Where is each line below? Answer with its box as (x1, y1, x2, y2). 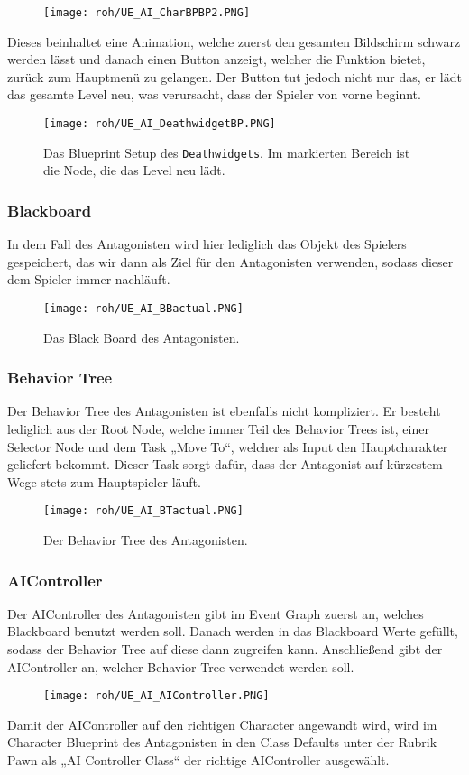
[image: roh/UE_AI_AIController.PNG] (43, 689, 270, 703)
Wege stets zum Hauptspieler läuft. (7, 472, 201, 491)
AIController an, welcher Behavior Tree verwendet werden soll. (7, 657, 354, 676)
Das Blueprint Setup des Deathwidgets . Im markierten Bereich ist (43, 143, 410, 161)
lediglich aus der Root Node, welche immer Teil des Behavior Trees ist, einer (7, 420, 429, 438)
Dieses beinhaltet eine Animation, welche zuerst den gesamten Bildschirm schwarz (7, 32, 461, 51)
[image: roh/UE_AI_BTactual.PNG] (43, 504, 244, 518)
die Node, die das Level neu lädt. (43, 161, 225, 180)
